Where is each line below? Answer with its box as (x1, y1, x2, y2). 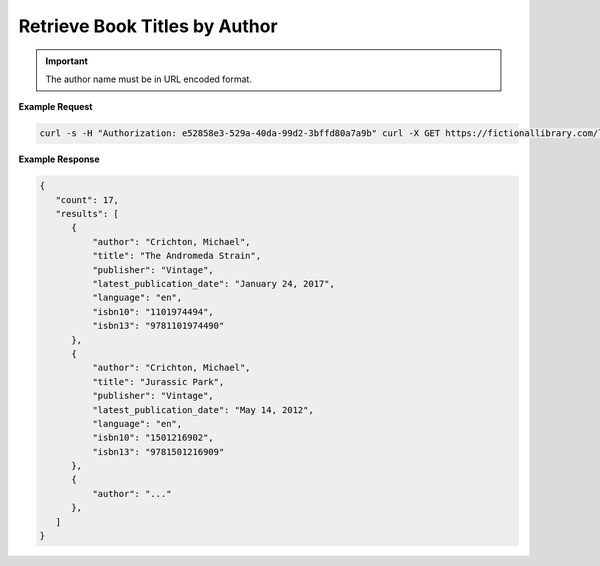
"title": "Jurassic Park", (91, 376, 225, 387)
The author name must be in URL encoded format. (45, 73, 252, 85)
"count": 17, (55, 194, 120, 205)
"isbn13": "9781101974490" (91, 320, 225, 332)
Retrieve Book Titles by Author (18, 15, 279, 37)
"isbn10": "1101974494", (91, 306, 214, 317)
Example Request (18, 101, 93, 113)
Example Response (18, 153, 100, 165)
